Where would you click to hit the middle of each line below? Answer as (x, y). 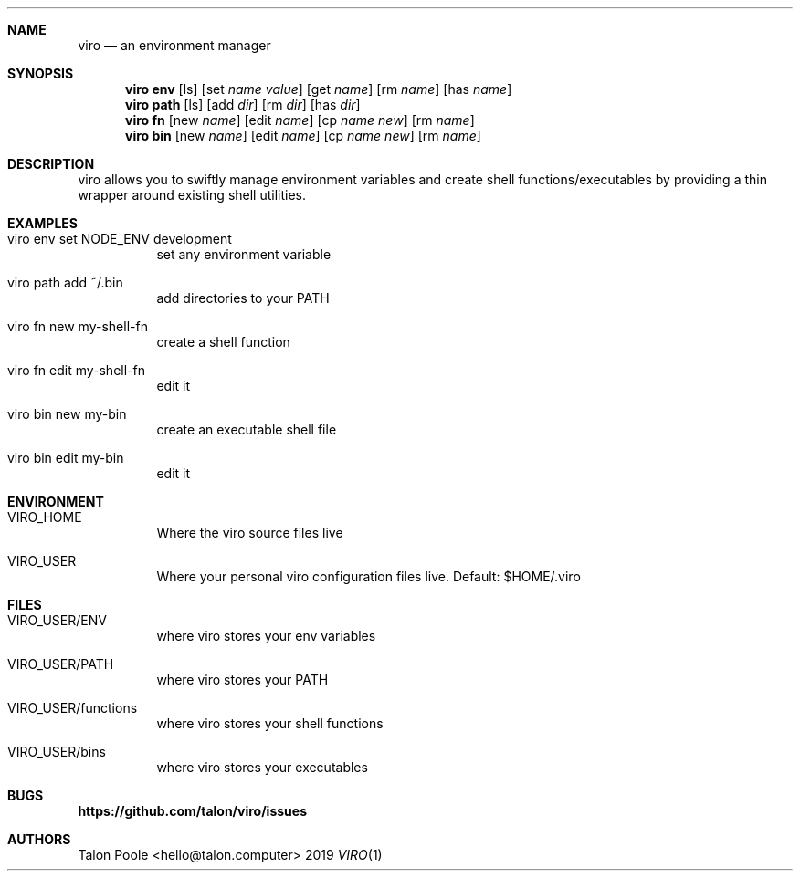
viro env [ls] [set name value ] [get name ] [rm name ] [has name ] (319, 89)
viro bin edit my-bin (66, 458)
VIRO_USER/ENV (57, 620)
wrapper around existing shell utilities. (192, 195)
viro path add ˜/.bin (65, 282)
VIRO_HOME (45, 517)
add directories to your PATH (243, 298)
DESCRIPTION (51, 164)
